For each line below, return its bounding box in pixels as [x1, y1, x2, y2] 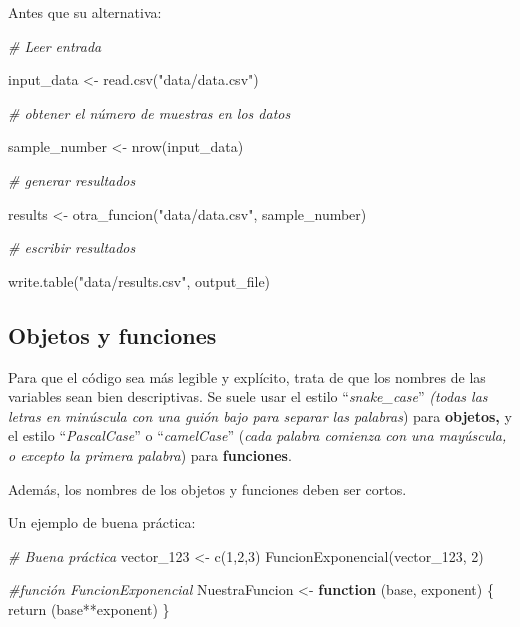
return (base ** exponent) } [8, 598, 170, 619]
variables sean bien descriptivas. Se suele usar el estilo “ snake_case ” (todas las [8, 386, 488, 407]
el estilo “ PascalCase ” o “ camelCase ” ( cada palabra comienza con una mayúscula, [8, 425, 507, 446]
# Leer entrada [8, 35, 102, 56]
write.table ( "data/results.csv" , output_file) [8, 270, 271, 291]
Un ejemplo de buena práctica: [8, 512, 196, 533]
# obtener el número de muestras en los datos [8, 102, 291, 123]
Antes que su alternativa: [8, 2, 162, 22]
